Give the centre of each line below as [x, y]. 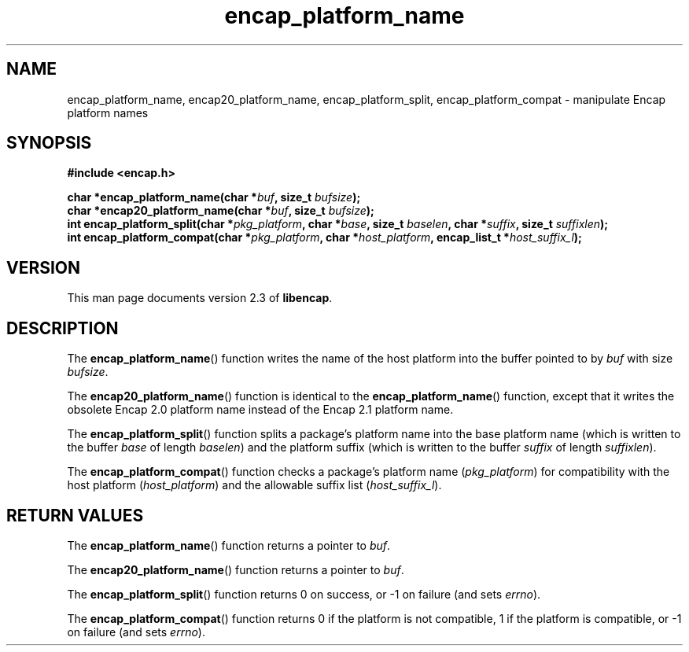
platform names [108, 112]
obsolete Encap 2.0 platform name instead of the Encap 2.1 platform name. [260, 410]
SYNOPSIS [49, 143]
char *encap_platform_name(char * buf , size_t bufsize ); [214, 197]
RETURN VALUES [75, 515]
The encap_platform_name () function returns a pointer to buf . [229, 545]
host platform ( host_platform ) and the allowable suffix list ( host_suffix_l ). [254, 485]
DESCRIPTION [63, 328]
